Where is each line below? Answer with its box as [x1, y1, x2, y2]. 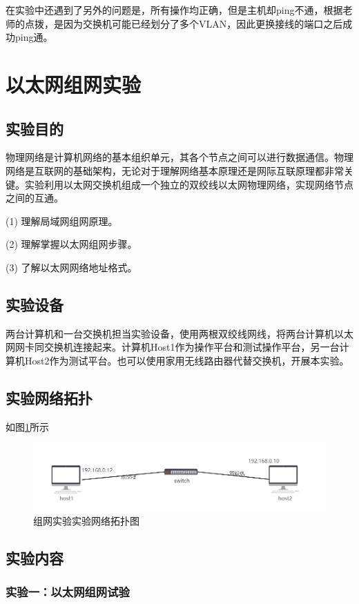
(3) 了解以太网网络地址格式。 [6, 260, 137, 274]
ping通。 [14, 30, 53, 44]
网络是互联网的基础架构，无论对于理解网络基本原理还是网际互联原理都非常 [6, 163, 344, 177]
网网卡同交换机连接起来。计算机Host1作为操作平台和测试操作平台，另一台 [6, 340, 340, 354]
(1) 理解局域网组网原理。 [6, 213, 118, 228]
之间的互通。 [6, 191, 64, 205]
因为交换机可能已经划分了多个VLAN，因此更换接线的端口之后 [63, 16, 343, 30]
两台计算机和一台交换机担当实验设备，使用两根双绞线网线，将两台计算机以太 [6, 326, 353, 340]
